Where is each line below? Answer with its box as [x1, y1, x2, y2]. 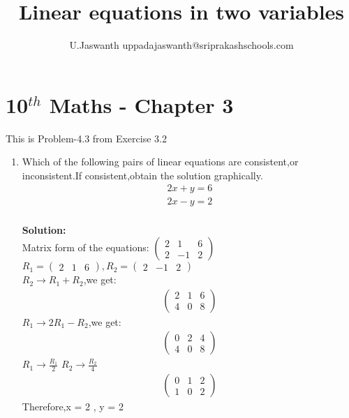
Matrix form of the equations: [22, 240, 149, 255]
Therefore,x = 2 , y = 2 [22, 399, 124, 414]
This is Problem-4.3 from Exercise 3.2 [6, 130, 167, 145]
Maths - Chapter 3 [49, 90, 234, 119]
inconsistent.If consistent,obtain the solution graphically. [22, 167, 263, 182]
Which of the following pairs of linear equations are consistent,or [22, 154, 299, 169]
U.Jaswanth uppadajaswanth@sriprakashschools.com [69, 38, 294, 52]
